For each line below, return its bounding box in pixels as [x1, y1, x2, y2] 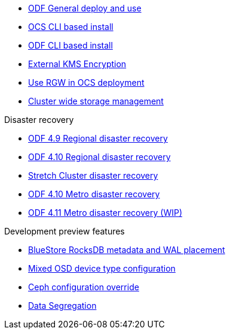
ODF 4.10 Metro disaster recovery [28, 189, 160, 199]
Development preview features [4, 226, 125, 236]
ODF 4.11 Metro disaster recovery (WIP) [28, 207, 182, 218]
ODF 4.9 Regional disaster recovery [28, 133, 168, 143]
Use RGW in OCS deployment [28, 77, 145, 88]
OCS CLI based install [28, 22, 114, 32]
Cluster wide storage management [28, 96, 164, 106]
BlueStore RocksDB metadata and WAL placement [28, 245, 225, 255]
